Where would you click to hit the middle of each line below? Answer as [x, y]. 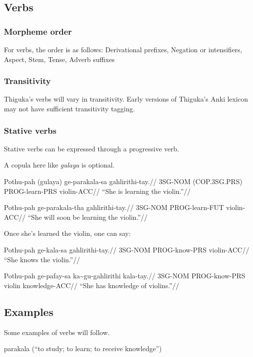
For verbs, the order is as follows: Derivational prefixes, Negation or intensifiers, [123, 49]
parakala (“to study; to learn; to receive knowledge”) [83, 348]
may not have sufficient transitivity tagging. [70, 108]
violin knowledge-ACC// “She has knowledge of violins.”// [92, 285]
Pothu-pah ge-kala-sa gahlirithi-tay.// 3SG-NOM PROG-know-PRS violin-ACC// [127, 249]
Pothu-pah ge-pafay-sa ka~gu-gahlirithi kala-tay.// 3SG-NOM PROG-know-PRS [125, 276]
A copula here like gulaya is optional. [59, 165]
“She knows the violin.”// [42, 259]
